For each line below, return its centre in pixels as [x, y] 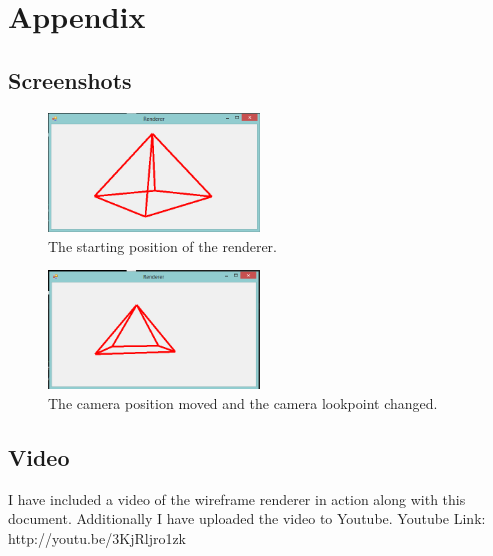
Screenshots [70, 79]
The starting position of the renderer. [162, 245]
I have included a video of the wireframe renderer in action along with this [237, 498]
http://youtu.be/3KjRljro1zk [97, 537]
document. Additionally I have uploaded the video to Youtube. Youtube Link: [247, 518]
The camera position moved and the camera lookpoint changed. [243, 402]
